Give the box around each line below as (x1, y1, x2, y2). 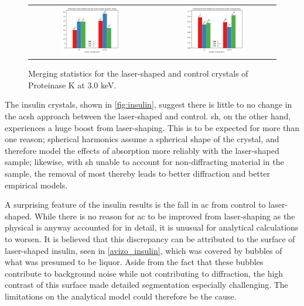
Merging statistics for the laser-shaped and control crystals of (28, 67, 248, 80)
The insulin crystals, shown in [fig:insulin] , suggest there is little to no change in (5, 98, 292, 111)
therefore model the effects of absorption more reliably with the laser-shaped (5, 144, 279, 156)
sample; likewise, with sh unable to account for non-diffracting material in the (5, 156, 284, 168)
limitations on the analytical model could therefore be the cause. (5, 290, 237, 302)
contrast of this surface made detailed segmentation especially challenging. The (5, 279, 288, 291)
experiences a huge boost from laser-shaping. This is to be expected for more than (5, 121, 300, 133)
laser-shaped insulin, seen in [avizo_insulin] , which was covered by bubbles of (5, 244, 282, 256)
